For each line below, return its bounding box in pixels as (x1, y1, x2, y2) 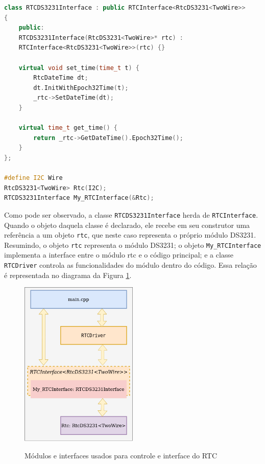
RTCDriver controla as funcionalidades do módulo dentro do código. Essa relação (4, 260, 257, 270)
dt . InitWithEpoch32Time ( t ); (33, 84, 129, 91)
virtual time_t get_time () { (18, 124, 117, 132)
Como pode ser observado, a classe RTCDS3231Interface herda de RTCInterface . (4, 209, 258, 220)
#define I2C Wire (4, 174, 63, 182)
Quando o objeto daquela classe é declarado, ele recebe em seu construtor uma (4, 219, 250, 230)
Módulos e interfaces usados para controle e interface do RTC (25, 450, 218, 460)
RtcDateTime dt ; (33, 74, 88, 82)
